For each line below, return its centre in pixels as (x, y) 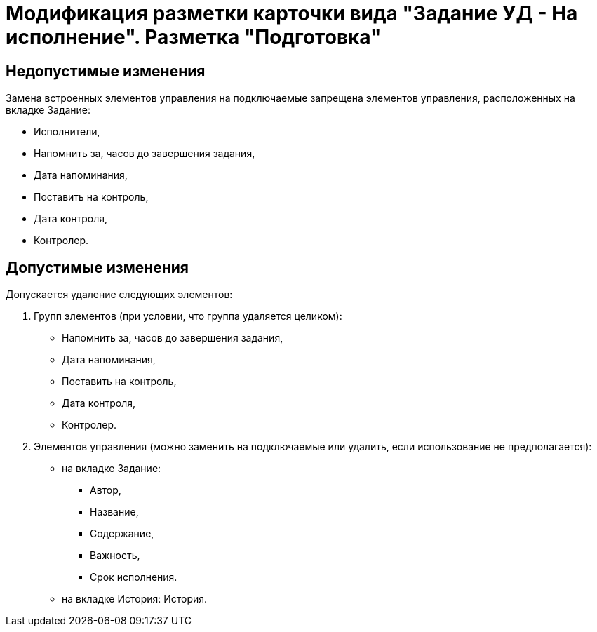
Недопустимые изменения (106, 71)
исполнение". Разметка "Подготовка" (194, 37)
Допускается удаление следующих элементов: (119, 295)
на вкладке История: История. (135, 599)
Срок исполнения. (134, 577)
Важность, (115, 556)
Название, (114, 512)
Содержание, (122, 534)
